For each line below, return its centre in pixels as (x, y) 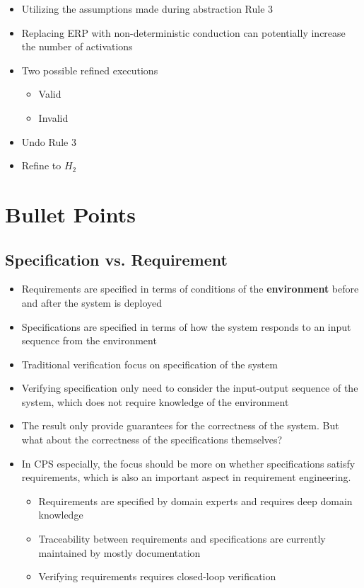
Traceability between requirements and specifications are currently (182, 539)
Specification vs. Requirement (116, 259)
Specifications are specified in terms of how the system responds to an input (186, 326)
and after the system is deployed (92, 302)
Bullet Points (71, 214)
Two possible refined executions (90, 70)
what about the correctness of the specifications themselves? (152, 440)
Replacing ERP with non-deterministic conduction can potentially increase (183, 32)
